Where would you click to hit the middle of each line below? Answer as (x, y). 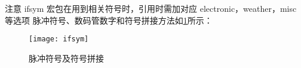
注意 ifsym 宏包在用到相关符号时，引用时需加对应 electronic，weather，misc (151, 8)
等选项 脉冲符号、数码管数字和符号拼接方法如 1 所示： (109, 20)
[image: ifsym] (59, 39)
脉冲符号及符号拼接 (66, 58)
